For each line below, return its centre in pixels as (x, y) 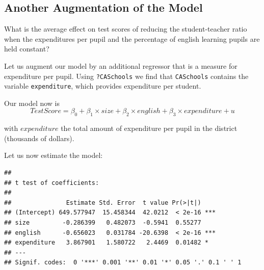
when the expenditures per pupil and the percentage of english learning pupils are (132, 38)
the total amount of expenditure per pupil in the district (149, 128)
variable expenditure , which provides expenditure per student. (103, 86)
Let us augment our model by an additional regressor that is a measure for (121, 65)
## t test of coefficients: (52, 183)
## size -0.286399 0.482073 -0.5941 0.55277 (103, 223)
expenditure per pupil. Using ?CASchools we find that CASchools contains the (126, 76)
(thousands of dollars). (39, 138)
